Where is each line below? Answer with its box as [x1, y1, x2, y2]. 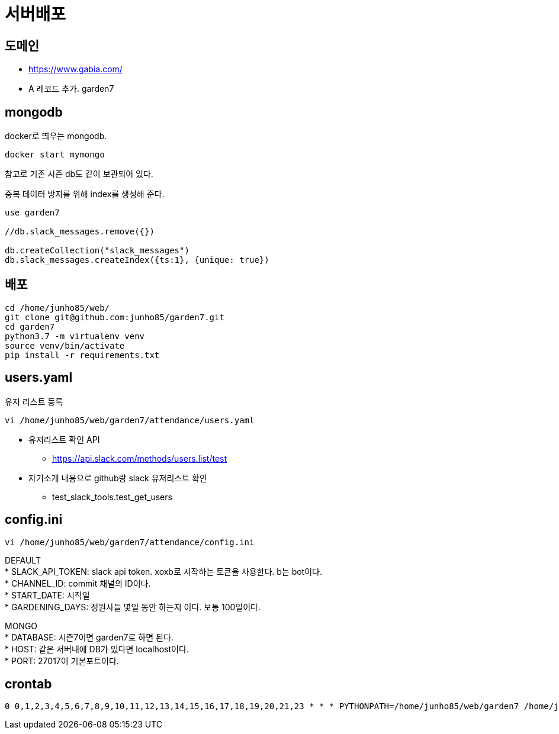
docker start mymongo [5, 150, 105, 160]
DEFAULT [5, 555, 41, 565]
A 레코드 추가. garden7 [28, 83, 114, 94]
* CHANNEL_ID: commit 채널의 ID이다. [5, 578, 151, 588]
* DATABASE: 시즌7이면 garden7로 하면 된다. [5, 632, 174, 642]
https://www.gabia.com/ [28, 64, 123, 75]
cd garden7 [5, 321, 55, 331]
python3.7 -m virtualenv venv [5, 331, 145, 341]
